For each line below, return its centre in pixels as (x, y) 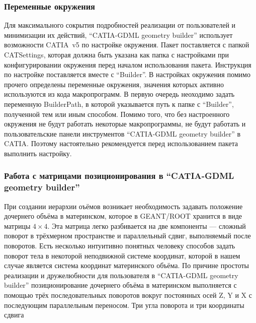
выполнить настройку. (38, 153)
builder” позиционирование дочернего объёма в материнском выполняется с (120, 285)
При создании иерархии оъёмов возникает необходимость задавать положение (123, 206)
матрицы (17, 225)
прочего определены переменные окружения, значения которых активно (114, 84)
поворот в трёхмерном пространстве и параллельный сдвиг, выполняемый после (127, 236)
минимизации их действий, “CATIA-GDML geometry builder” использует (118, 35)
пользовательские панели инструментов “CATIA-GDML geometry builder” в (122, 133)
